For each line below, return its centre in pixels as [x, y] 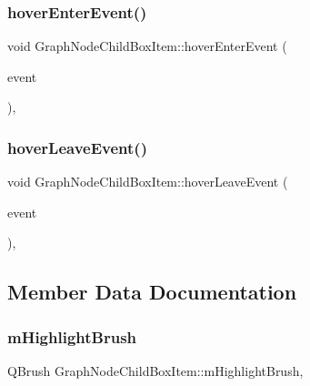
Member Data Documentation [152, 292]
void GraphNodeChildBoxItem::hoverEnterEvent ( [147, 46]
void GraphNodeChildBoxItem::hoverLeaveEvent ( [148, 182]
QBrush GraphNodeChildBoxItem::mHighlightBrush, [155, 371]
